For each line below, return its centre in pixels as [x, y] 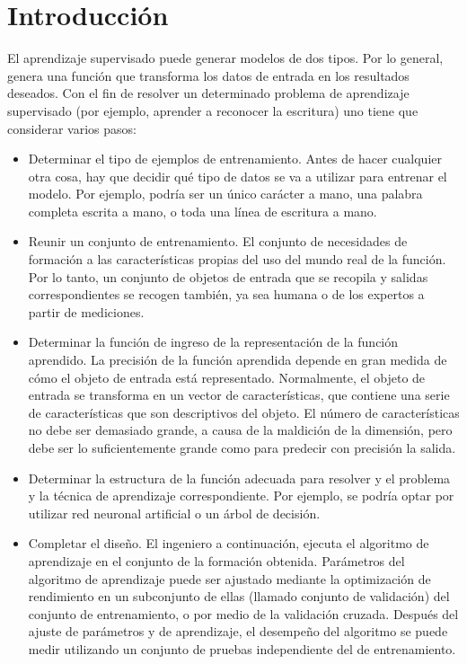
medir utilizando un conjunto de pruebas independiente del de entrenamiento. [242, 648]
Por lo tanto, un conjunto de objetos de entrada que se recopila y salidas [228, 276]
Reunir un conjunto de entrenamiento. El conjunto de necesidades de [218, 241]
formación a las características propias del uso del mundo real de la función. [237, 259]
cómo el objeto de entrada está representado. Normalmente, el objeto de [227, 377]
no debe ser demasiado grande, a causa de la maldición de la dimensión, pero [240, 430]
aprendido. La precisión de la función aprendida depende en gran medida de [238, 360]
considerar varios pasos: [72, 128]
